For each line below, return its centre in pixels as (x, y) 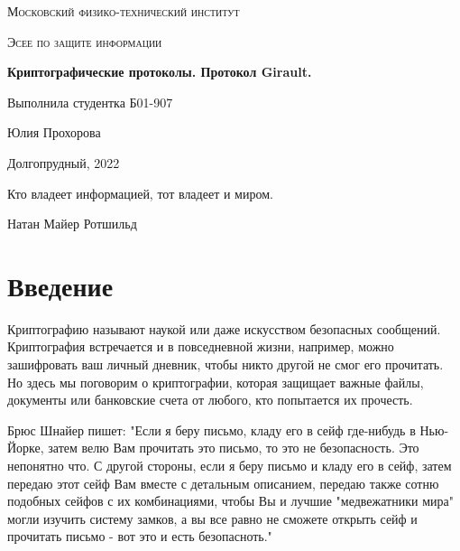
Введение (60, 285)
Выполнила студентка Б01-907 (90, 102)
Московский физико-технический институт (124, 11)
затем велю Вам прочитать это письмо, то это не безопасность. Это (234, 448)
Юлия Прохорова (54, 132)
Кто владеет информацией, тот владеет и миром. (140, 193)
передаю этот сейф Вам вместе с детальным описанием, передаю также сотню (223, 483)
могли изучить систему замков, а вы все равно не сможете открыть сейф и (212, 518)
